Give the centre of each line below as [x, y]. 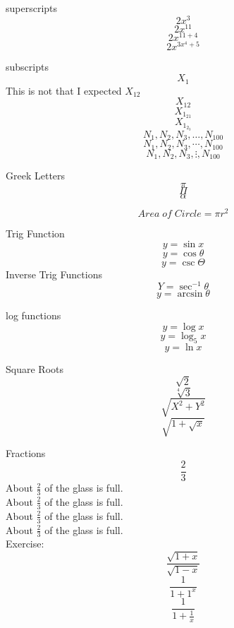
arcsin [190, 294]
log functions [33, 315]
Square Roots [35, 368]
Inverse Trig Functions [54, 274]
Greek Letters [36, 176]
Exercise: [25, 544]
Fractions [26, 453]
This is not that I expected [64, 90]
